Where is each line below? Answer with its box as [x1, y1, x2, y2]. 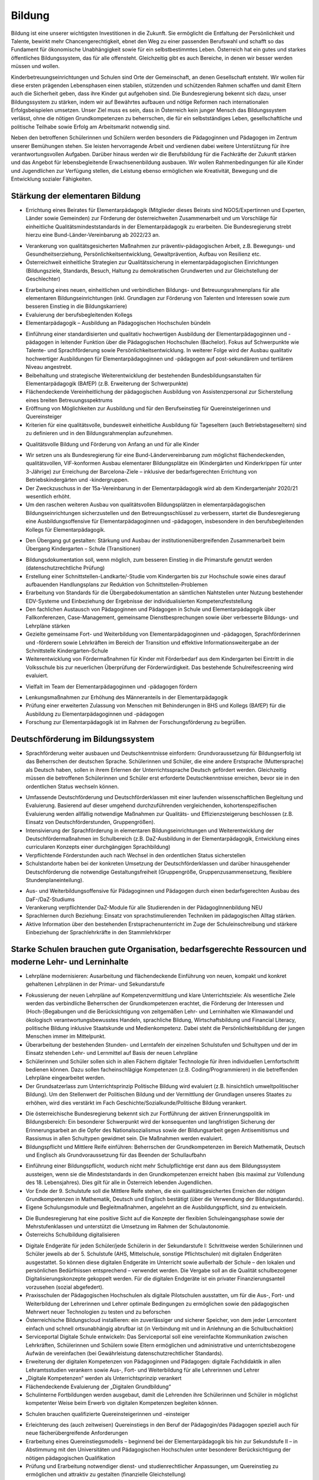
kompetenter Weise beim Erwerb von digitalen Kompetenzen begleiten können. [25, 1399, 219, 1407]
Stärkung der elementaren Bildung [11, 191, 141, 201]
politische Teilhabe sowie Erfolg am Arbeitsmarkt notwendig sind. [11, 123, 171, 130]
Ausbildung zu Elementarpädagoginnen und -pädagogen [25, 710, 165, 718]
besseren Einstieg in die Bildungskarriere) [25, 303, 128, 310]
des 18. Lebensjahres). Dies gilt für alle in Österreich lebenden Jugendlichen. [25, 1179, 213, 1186]
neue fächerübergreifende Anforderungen [25, 1430, 128, 1437]
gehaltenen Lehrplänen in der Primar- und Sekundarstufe [25, 980, 165, 988]
